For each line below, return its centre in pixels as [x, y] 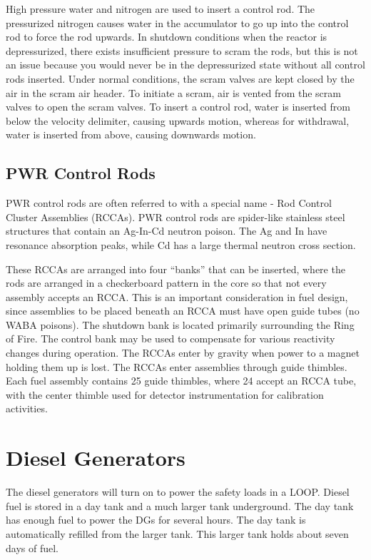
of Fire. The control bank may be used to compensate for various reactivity [171, 338]
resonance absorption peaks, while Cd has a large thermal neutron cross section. [181, 244]
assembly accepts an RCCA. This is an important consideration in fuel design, [177, 296]
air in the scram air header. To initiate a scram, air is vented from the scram [173, 92]
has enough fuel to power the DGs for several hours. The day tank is [156, 520]
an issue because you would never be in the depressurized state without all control [185, 65]
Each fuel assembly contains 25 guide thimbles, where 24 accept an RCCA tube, [181, 381]
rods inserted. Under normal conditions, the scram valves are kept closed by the [180, 78]
